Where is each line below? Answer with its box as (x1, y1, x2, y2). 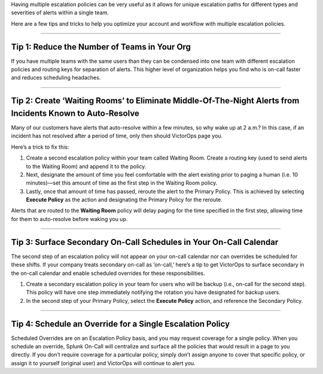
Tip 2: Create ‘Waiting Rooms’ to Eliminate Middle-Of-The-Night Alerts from (11, 96, 300, 106)
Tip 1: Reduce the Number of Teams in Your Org (11, 42, 191, 52)
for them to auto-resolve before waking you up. (11, 215, 128, 222)
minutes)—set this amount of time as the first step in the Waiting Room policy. (26, 179, 218, 186)
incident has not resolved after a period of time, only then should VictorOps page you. (11, 132, 223, 140)
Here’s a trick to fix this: (11, 143, 69, 151)
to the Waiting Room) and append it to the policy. (26, 163, 147, 170)
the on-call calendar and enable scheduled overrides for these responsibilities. (11, 269, 205, 277)
